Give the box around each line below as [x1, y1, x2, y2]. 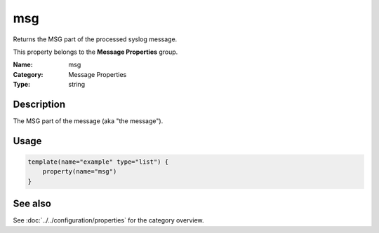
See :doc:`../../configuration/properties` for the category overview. [13, 216, 204, 225]
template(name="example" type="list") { [27, 158, 168, 166]
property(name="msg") [42, 168, 117, 176]
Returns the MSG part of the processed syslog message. [13, 35, 178, 43]
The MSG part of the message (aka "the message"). [13, 117, 164, 125]
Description [13, 98, 66, 110]
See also [13, 198, 52, 210]
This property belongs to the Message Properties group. [13, 48, 178, 56]
